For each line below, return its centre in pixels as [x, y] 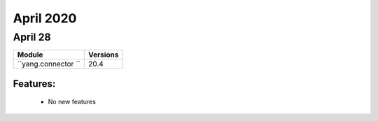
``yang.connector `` [49, 64]
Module [30, 55]
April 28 [32, 37]
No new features [72, 102]
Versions [103, 55]
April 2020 [45, 18]
